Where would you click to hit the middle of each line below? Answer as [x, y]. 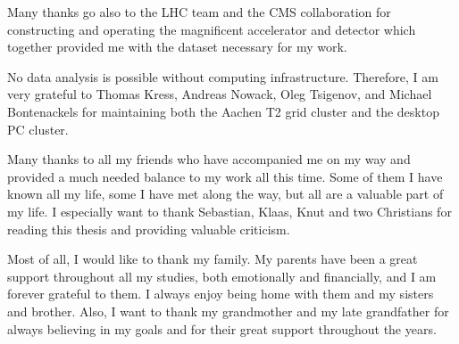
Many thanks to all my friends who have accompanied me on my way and [209, 159]
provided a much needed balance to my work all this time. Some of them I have [225, 176]
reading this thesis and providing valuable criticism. [149, 229]
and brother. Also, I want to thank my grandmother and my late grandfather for [228, 311]
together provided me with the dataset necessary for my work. [177, 47]
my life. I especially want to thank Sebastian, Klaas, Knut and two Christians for [229, 211]
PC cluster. [38, 129]
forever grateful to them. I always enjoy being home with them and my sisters [221, 294]
